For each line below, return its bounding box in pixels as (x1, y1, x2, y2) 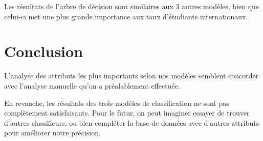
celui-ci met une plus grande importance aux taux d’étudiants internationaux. (4, 11, 248, 21)
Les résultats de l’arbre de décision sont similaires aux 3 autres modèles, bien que (4, 1, 259, 11)
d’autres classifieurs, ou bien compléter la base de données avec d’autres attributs (4, 117, 259, 128)
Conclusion (4, 41, 83, 62)
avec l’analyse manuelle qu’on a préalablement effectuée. (4, 80, 180, 91)
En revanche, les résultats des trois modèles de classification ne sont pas (4, 97, 229, 108)
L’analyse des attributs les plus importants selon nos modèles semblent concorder (4, 70, 259, 81)
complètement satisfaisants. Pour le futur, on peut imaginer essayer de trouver (4, 107, 250, 118)
